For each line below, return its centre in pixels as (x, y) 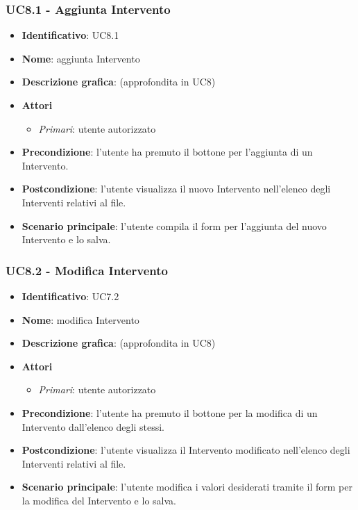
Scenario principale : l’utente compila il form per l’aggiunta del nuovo (174, 225)
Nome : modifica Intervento (80, 319)
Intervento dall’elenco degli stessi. (93, 426)
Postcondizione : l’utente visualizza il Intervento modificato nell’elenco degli (186, 450)
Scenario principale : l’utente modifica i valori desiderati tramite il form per (187, 487)
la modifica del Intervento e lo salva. (99, 500)
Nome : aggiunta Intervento (81, 58)
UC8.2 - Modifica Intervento (87, 270)
